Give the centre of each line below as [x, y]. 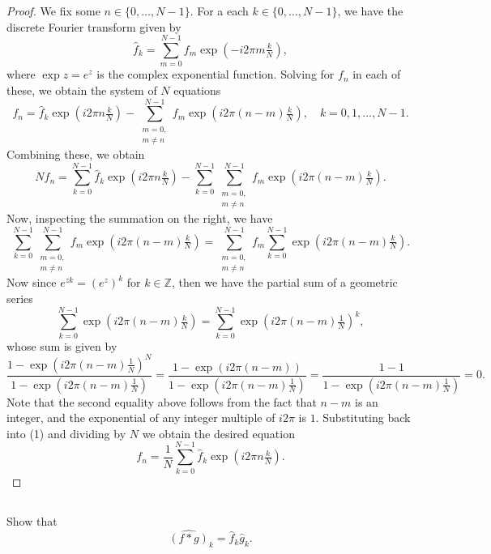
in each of [377, 74]
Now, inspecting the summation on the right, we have [140, 218]
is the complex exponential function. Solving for [216, 74]
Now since [32, 282]
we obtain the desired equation [218, 433]
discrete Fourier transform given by [94, 26]
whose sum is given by [62, 345]
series [20, 298]
